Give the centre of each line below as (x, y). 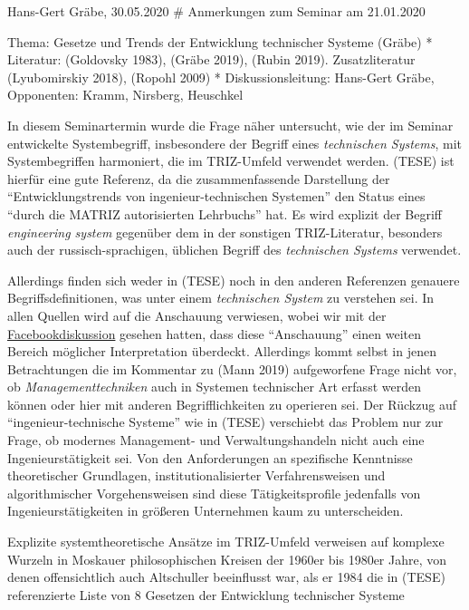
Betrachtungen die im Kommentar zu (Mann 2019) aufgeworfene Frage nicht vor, (232, 368)
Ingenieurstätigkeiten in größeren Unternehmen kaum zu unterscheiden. (206, 511)
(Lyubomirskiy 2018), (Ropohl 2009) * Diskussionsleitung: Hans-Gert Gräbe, (221, 77)
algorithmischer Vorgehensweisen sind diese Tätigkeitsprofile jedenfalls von (214, 493)
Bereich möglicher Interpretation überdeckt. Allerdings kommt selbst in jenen (222, 351)
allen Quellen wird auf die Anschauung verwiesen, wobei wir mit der (197, 315)
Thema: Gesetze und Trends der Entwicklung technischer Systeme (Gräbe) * (220, 41)
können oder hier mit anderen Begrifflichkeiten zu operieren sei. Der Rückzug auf (232, 404)
